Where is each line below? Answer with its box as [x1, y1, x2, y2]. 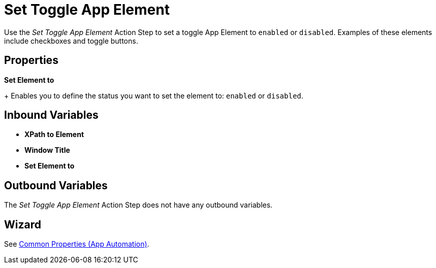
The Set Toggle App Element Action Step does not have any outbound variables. [4, 200, 273, 210]
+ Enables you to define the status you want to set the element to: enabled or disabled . [4, 91, 303, 100]
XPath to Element [24, 130, 84, 139]
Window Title [24, 146, 70, 155]
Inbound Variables [4, 109, 99, 122]
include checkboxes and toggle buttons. [4, 36, 138, 45]
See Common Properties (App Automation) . [4, 240, 149, 249]
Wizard [4, 218, 41, 231]
